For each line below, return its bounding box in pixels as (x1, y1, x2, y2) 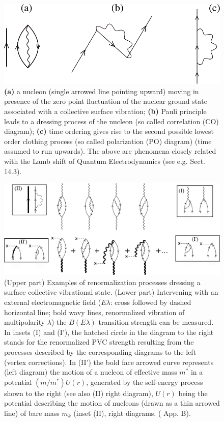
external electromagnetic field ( (4, 296, 101, 307)
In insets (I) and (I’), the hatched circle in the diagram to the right (4, 326, 214, 337)
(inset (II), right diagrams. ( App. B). (73, 407, 191, 418)
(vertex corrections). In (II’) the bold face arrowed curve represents (4, 356, 214, 367)
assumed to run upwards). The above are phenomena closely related (4, 146, 216, 156)
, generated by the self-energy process (86, 376, 203, 387)
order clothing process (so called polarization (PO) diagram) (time (4, 135, 212, 146)
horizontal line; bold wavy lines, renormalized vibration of (4, 306, 185, 317)
